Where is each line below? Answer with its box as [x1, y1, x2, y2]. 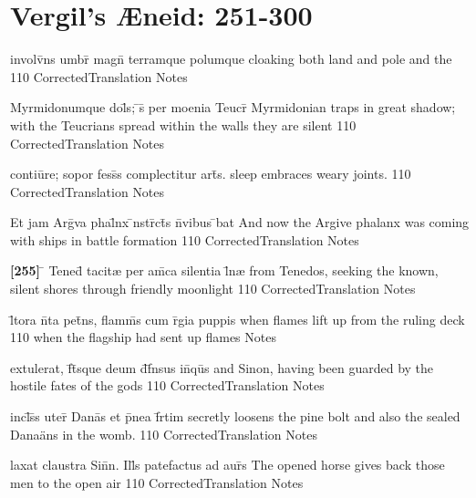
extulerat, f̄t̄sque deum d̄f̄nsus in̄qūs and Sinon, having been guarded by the [10, 358, 434, 377]
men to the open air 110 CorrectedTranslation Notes [10, 472, 304, 492]
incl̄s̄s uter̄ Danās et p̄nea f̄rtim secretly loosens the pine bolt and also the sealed [10, 407, 460, 426]
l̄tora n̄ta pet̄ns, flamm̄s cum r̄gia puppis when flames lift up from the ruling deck [10, 309, 465, 328]
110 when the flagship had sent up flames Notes [10, 327, 276, 347]
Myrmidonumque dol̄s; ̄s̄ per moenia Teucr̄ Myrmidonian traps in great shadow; [10, 98, 456, 117]
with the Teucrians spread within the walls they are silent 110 [10, 115, 357, 134]
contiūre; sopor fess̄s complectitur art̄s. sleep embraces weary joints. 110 [10, 164, 411, 183]
